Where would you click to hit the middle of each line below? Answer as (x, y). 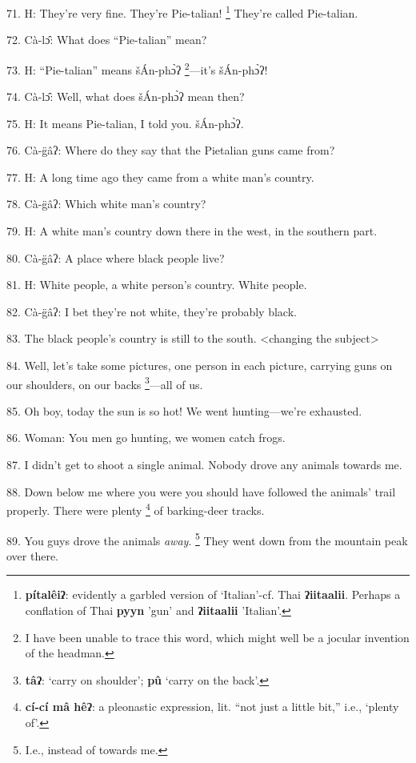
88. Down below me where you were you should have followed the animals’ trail (201, 491)
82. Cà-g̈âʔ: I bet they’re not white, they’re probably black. (152, 311)
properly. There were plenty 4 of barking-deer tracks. (136, 509)
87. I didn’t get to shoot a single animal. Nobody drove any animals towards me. (204, 465)
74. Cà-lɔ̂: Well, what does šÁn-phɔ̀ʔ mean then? (126, 96)
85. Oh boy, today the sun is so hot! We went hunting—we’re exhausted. (184, 410)
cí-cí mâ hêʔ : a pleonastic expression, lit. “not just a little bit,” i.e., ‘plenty (212, 707)
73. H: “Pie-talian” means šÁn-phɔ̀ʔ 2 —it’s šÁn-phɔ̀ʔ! (137, 68)
